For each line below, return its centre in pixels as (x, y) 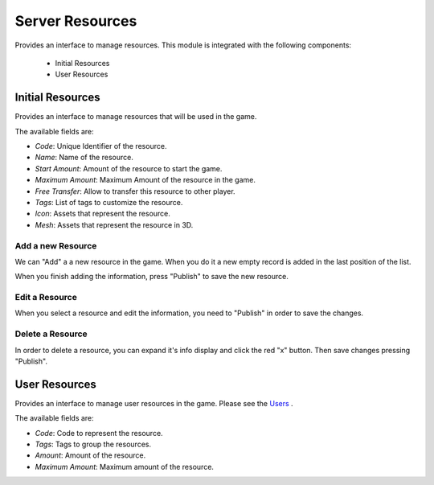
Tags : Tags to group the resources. (93, 444)
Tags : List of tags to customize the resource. (109, 202)
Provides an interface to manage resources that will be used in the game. (136, 117)
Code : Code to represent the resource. (99, 433)
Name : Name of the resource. (84, 158)
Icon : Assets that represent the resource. (102, 214)
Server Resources (76, 21)
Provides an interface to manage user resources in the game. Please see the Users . (154, 403)
